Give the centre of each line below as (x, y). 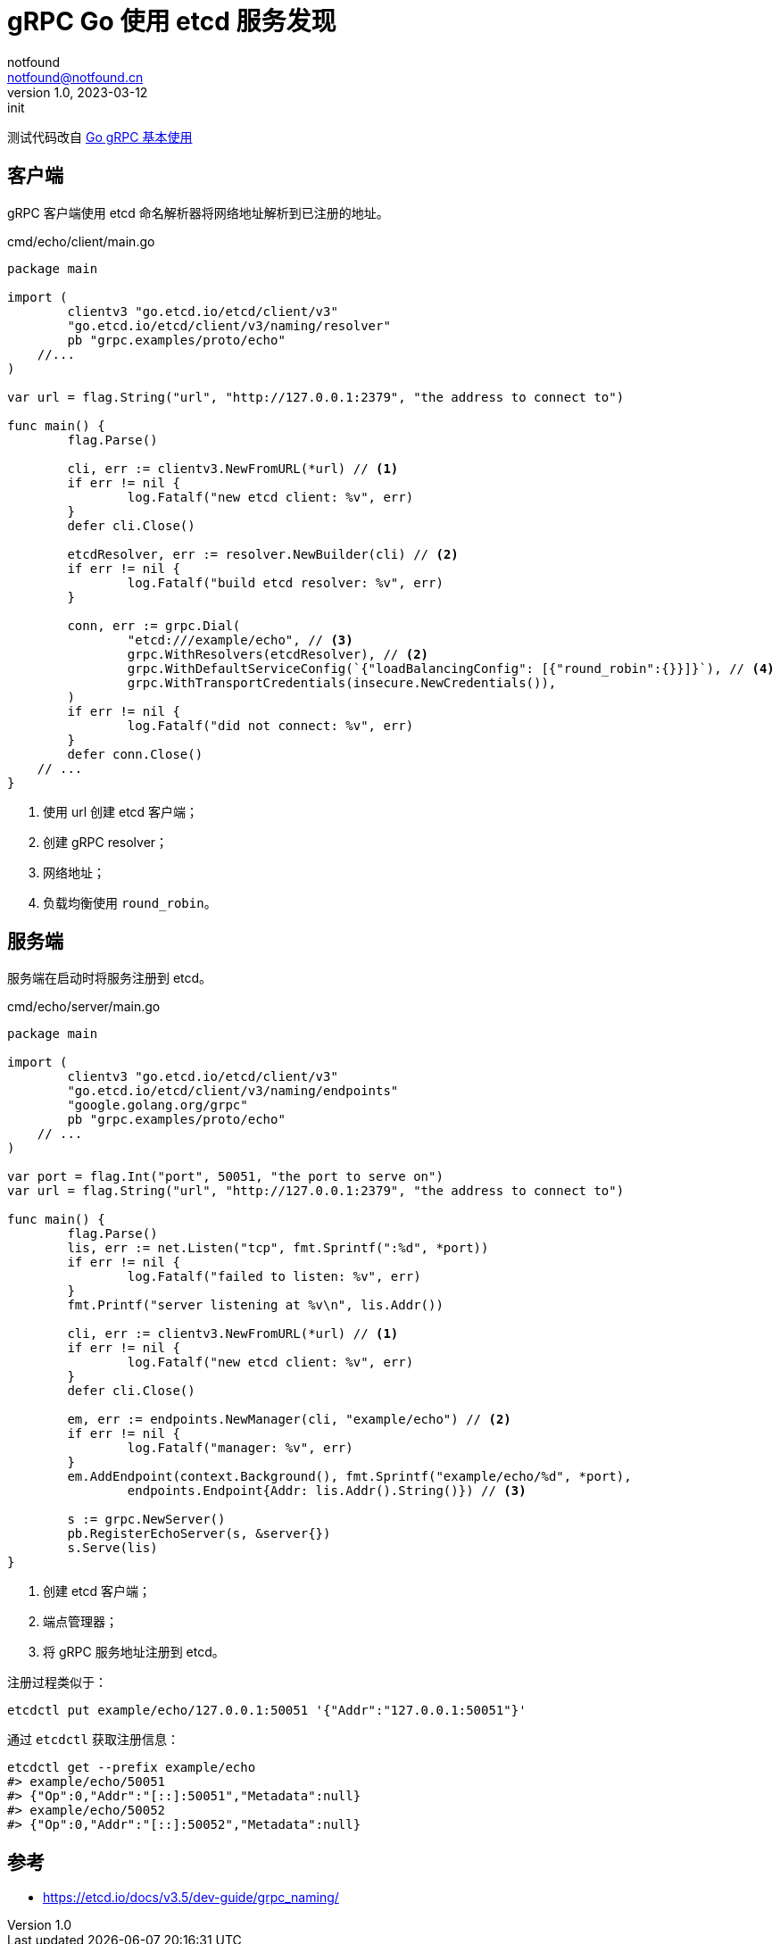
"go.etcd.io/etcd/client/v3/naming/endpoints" (233, 1091)
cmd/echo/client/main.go (81, 241)
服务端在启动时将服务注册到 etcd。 (110, 978)
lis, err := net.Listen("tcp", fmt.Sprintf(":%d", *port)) (278, 1248)
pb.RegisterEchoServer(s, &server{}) (199, 1534)
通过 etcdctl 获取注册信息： (93, 1740)
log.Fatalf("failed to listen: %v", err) (274, 1277)
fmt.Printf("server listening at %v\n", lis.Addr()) (255, 1305)
